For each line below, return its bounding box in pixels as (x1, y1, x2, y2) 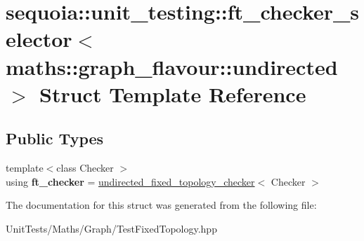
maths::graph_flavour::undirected (6, 52, 338, 81)
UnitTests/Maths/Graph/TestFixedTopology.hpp (6, 221, 217, 235)
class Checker (56, 160, 114, 175)
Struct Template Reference (39, 79, 306, 108)
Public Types (6, 128, 104, 149)
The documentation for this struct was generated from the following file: (6, 198, 317, 212)
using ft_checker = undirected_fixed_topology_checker (6, 174, 255, 188)
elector (6, 25, 72, 53)
